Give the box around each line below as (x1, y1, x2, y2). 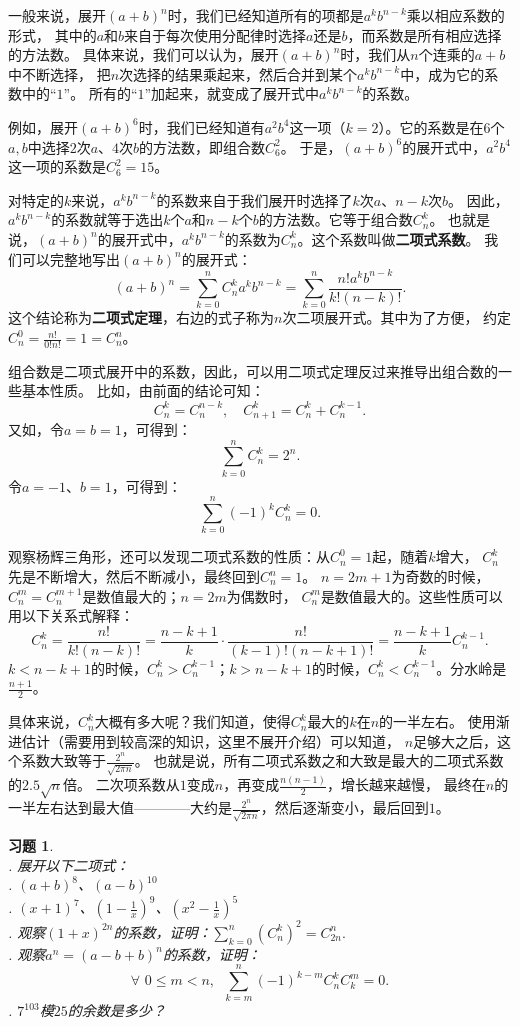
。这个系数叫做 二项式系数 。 (297, 228, 480, 249)
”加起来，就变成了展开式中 (144, 83, 320, 104)
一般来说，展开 (8, 5, 106, 25)
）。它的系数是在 (378, 116, 484, 137)
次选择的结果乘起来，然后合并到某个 (119, 63, 358, 84)
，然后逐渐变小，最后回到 (260, 797, 429, 818)
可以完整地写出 (21, 248, 120, 269)
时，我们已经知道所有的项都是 (167, 5, 364, 25)
